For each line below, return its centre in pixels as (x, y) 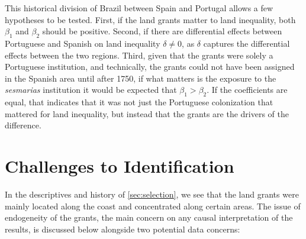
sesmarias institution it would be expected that (91, 90)
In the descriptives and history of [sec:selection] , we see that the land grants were (152, 194)
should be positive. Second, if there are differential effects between (162, 31)
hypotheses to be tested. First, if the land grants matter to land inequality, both (150, 19)
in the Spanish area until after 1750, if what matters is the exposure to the (141, 78)
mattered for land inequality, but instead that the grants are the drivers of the (147, 113)
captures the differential (247, 43)
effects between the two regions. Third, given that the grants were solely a (139, 55)
